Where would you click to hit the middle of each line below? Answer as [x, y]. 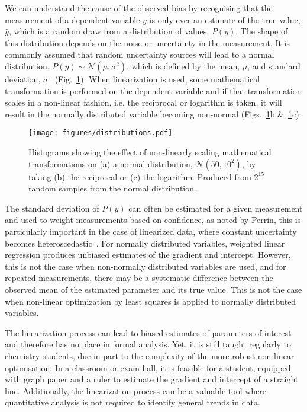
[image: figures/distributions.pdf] [101, 133]
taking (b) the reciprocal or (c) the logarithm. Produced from [140, 176]
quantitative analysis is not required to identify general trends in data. [133, 402]
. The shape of [262, 31]
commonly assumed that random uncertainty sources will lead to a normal [140, 54]
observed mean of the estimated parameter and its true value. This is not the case [153, 289]
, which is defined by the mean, [183, 66]
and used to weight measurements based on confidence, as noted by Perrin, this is [153, 220]
